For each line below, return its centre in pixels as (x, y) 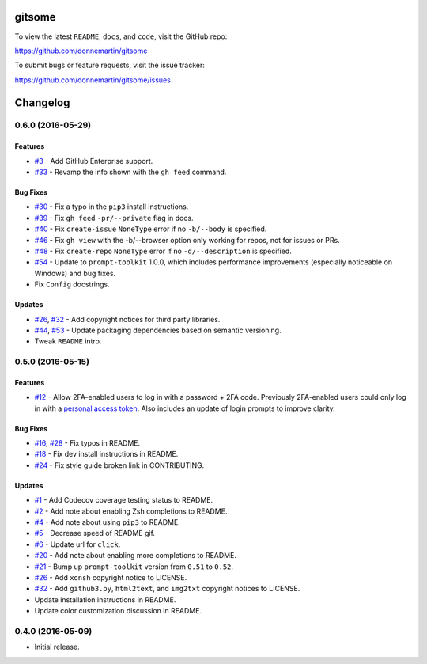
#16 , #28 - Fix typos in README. (87, 443)
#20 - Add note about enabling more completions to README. (136, 556)
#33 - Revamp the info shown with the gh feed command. (130, 172)
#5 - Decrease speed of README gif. (95, 533)
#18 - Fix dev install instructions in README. (106, 454)
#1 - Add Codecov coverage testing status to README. (124, 500)
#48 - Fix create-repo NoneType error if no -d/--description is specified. (163, 251)
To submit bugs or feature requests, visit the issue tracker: (110, 65)
